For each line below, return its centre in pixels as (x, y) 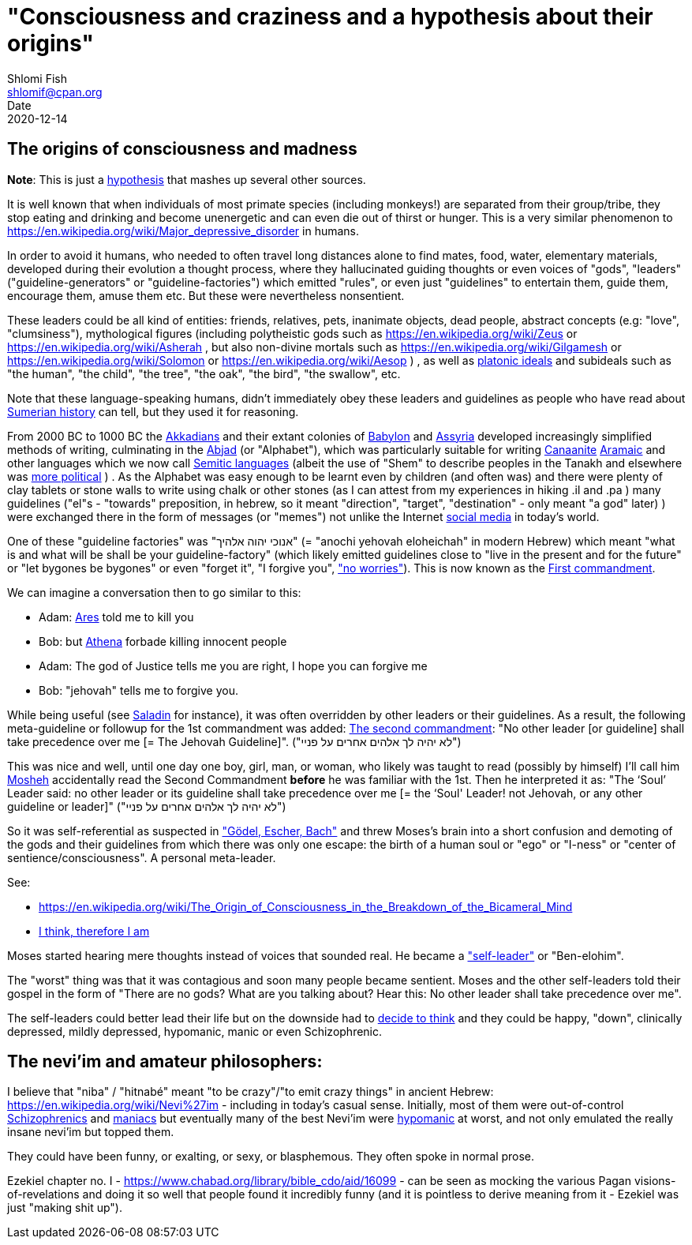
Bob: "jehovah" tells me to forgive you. (138, 690)
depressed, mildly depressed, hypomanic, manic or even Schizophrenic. (195, 1031)
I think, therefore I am (94, 931)
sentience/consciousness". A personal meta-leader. (142, 857)
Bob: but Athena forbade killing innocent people (163, 641)
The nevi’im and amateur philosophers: (165, 1062)
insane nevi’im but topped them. (91, 1132)
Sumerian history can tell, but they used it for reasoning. (153, 411)
